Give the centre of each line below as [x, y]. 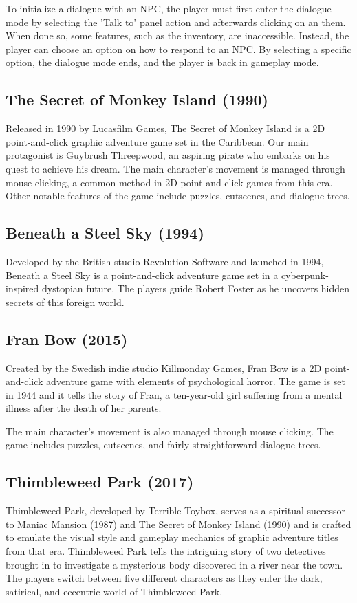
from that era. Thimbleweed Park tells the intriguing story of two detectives [166, 551]
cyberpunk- [305, 275]
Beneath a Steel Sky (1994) [105, 233]
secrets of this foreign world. [65, 301]
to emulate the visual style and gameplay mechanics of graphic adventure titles [172, 537]
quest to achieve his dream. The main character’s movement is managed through [175, 168]
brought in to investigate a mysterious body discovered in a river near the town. [174, 564]
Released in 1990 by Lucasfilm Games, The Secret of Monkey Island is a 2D [165, 128]
